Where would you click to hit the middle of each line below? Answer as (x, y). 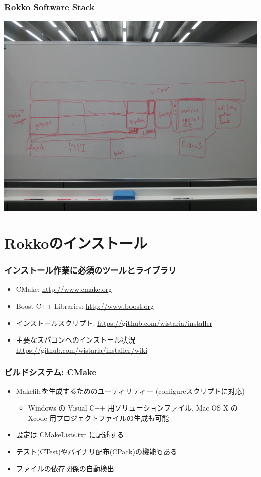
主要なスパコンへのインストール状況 (76, 340)
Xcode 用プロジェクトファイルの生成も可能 (98, 417)
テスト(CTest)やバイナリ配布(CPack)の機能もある (96, 451)
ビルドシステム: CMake (50, 372)
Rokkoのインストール (76, 243)
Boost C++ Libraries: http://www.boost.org (85, 306)
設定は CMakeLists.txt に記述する (70, 434)
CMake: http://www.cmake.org (64, 289)
